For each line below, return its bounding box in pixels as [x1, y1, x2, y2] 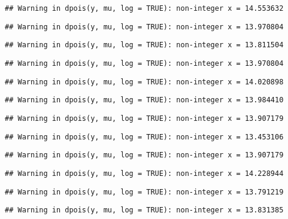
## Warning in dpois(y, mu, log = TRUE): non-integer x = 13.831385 [5, 206, 284, 215]
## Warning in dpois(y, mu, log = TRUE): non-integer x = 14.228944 [5, 169, 284, 178]
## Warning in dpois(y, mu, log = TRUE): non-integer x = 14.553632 [5, 4, 284, 13]
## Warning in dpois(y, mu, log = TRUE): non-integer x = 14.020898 [5, 77, 284, 86]
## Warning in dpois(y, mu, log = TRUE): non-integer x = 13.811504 [5, 41, 284, 50]
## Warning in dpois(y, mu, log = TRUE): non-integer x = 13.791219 [5, 187, 284, 196]
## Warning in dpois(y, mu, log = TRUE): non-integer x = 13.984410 [5, 96, 284, 105]
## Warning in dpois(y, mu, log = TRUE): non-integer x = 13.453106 [5, 132, 284, 141]
